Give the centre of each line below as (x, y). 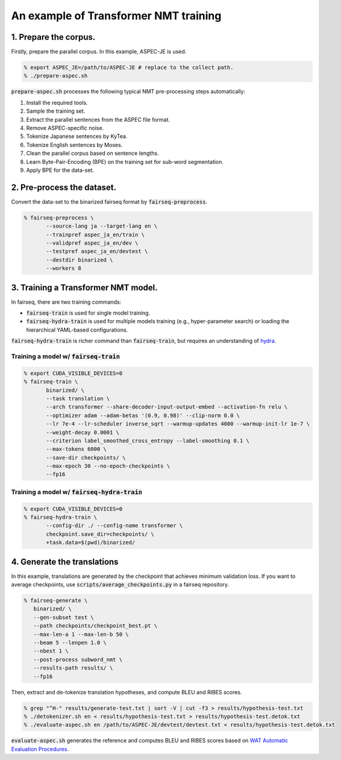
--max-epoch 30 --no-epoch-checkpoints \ (108, 466)
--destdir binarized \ (80, 260)
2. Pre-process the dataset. (64, 187)
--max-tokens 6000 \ (76, 449)
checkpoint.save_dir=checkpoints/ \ (100, 534)
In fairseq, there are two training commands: (66, 302)
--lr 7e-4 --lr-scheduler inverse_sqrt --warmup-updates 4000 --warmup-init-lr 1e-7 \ (178, 424)
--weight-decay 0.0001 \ (83, 432)
